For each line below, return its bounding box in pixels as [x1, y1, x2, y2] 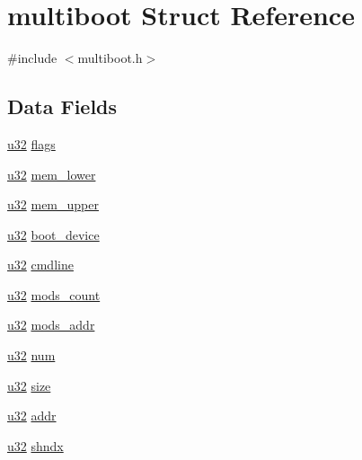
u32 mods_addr [7, 315, 95, 334]
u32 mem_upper [7, 195, 99, 214]
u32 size [7, 376, 51, 394]
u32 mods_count [7, 285, 101, 304]
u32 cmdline [7, 255, 74, 274]
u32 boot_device [7, 225, 100, 243]
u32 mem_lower [7, 164, 96, 183]
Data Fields [7, 93, 118, 120]
